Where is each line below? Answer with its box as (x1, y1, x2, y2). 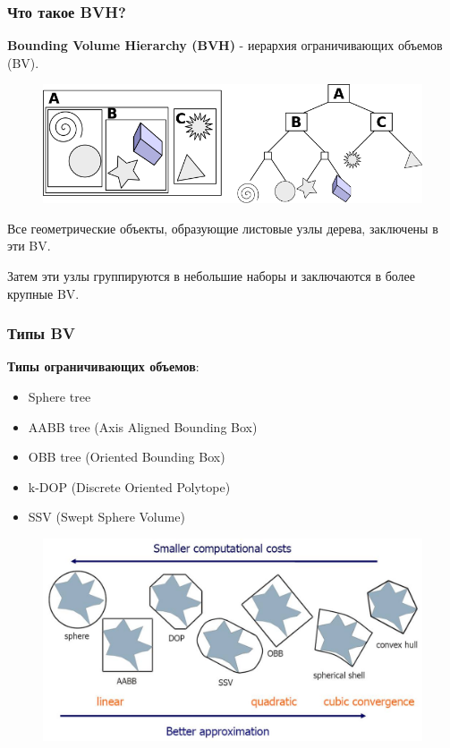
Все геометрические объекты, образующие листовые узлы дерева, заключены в (7, 218, 438, 237)
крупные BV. (7, 284, 80, 302)
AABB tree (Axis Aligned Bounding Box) (28, 417, 258, 436)
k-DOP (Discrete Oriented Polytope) (28, 477, 231, 496)
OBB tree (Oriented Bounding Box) (28, 447, 225, 466)
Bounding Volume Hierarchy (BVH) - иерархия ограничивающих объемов (7, 36, 443, 55)
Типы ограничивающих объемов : (7, 357, 200, 376)
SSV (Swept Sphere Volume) (28, 507, 185, 526)
